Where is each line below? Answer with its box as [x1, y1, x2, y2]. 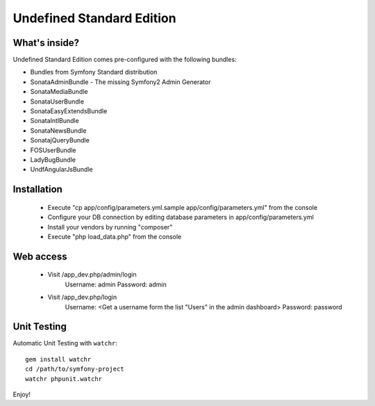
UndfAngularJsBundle [30, 165, 93, 174]
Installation [12, 184, 62, 195]
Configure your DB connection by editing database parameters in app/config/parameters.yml [47, 213, 314, 222]
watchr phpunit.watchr [25, 375, 103, 382]
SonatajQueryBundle [30, 136, 90, 145]
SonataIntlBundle [30, 117, 79, 125]
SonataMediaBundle [30, 88, 88, 96]
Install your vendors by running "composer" [47, 222, 173, 231]
